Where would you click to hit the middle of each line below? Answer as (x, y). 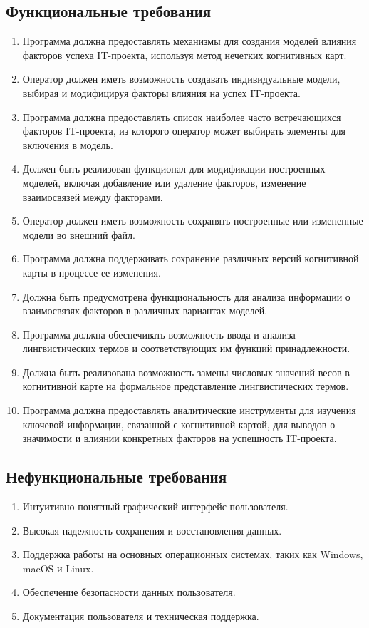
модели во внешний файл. (79, 234)
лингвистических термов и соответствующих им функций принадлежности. (186, 348)
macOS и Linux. (58, 568)
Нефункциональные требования (116, 477)
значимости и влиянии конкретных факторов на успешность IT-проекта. (180, 438)
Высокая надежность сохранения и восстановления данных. (152, 530)
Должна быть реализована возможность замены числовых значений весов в (186, 372)
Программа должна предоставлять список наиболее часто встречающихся (182, 117)
